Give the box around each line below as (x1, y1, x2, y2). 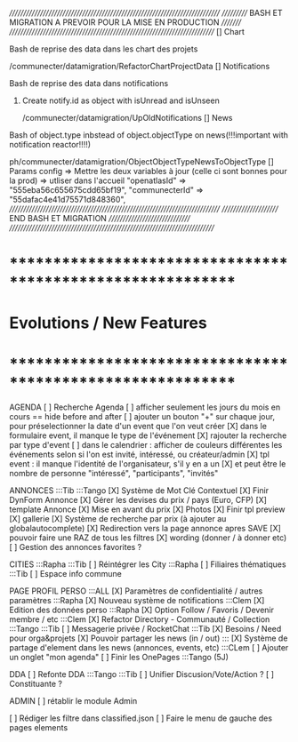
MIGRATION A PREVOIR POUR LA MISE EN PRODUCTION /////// (9, 17, 242, 28)
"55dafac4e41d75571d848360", (9, 195, 126, 204)
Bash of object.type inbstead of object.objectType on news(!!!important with (9, 130, 289, 140)
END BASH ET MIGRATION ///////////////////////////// (9, 213, 191, 223)
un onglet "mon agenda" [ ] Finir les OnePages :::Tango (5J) (9, 652, 230, 663)
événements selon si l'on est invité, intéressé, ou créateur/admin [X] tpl (9, 449, 270, 460)
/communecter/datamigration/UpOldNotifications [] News (21, 113, 233, 123)
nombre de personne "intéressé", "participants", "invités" (9, 468, 219, 479)
